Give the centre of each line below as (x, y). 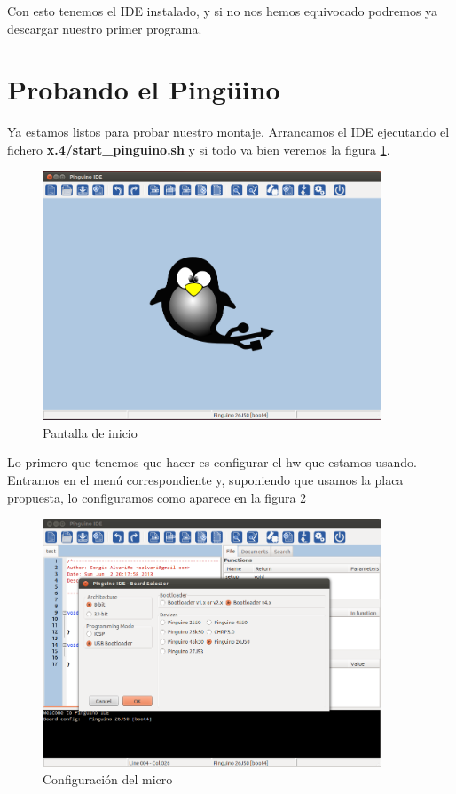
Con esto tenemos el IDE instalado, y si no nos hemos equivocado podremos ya (223, 11)
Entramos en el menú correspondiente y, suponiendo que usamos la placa (205, 479)
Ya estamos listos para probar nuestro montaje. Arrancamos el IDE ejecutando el (228, 132)
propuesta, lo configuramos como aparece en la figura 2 (157, 497)
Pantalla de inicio (90, 432)
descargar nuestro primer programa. (105, 28)
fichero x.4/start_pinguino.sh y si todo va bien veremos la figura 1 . (199, 149)
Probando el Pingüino (144, 89)
